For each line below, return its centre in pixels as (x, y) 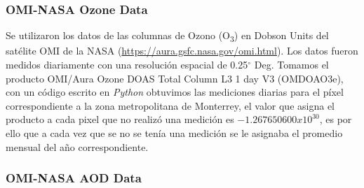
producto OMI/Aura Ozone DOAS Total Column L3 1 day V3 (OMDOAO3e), (175, 78)
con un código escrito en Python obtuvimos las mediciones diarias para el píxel (175, 92)
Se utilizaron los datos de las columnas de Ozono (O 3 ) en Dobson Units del (167, 36)
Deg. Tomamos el (291, 64)
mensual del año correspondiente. (77, 146)
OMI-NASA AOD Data (74, 178)
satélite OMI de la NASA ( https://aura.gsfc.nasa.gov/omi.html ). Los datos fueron (182, 51)
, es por (336, 119)
